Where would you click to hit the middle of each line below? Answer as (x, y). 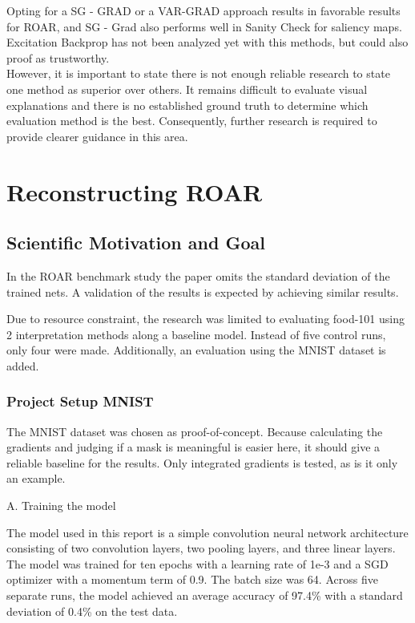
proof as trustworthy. (58, 57)
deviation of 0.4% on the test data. (92, 611)
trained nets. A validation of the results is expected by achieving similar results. (203, 291)
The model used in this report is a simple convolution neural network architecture (207, 532)
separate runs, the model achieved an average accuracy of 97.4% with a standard (205, 595)
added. (23, 365)
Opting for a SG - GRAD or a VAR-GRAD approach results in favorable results (203, 10)
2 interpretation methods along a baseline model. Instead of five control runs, (196, 334)
